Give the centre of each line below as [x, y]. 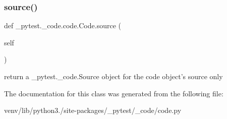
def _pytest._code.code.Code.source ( [63, 25]
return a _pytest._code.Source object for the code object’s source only [113, 76]
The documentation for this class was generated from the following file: [114, 93]
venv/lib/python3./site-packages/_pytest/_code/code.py [93, 110]
